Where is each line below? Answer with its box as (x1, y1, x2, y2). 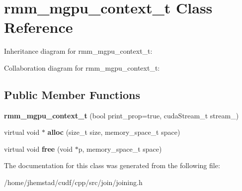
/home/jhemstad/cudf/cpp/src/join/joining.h (4, 177, 143, 188)
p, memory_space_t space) (78, 143, 162, 154)
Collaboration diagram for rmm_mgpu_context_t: (4, 62, 160, 73)
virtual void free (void (4, 143, 73, 154)
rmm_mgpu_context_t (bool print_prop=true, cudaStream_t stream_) (4, 110, 239, 120)
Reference (4, 17, 73, 37)
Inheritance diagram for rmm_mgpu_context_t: (4, 46, 153, 56)
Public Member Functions (4, 87, 140, 102)
